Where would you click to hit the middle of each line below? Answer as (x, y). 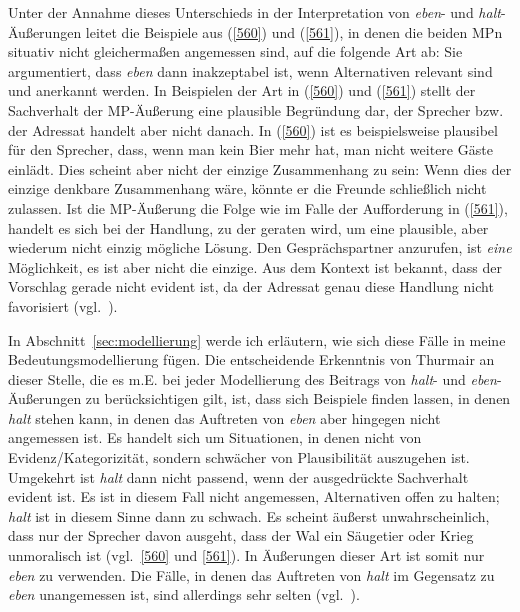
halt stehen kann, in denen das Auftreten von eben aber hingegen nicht (224, 417)
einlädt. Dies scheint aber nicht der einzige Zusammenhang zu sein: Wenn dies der (260, 168)
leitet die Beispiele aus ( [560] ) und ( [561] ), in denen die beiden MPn (294, 31)
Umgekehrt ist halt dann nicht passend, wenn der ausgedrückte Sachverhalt (238, 476)
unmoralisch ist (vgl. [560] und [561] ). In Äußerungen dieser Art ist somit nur (246, 555)
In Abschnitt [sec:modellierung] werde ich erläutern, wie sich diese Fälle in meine (257, 339)
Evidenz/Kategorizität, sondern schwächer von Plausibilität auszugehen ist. (239, 457)
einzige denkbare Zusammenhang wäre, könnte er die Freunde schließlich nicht (247, 188)
